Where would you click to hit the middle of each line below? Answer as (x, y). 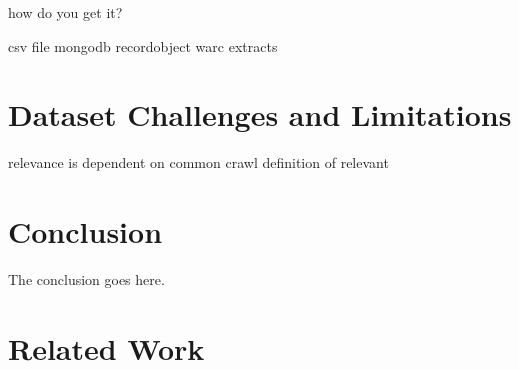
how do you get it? (65, 12)
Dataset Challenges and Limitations (260, 114)
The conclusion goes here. (86, 279)
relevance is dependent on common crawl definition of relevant (198, 162)
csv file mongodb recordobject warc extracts (143, 45)
